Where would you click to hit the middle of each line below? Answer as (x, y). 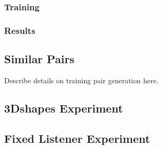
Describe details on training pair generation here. (81, 80)
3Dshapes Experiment (64, 108)
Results (20, 30)
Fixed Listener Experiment (77, 138)
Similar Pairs (39, 59)
